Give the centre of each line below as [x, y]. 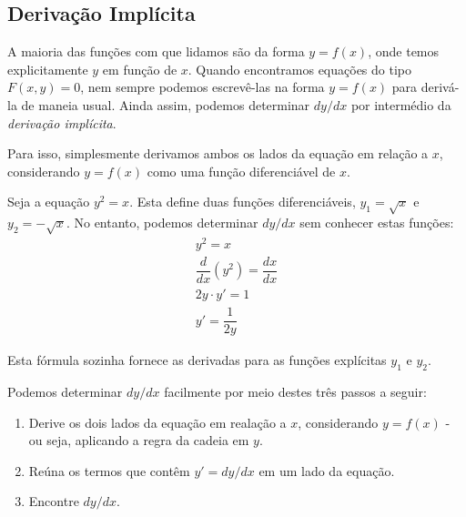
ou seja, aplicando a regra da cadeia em [139, 440]
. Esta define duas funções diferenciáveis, [243, 202]
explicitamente [48, 69]
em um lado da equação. [327, 470]
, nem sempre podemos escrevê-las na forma [203, 87]
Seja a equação [49, 202]
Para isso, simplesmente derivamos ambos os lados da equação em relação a [218, 153]
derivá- [440, 87]
